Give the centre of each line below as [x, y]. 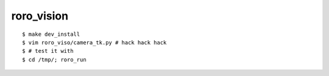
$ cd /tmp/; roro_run [54, 60]
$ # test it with [48, 51]
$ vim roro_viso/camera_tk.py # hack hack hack [94, 42]
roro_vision [40, 16]
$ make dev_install [51, 34]
